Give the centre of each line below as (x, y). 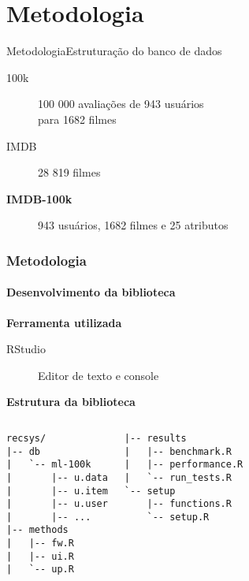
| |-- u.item (57, 491)
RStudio (26, 349)
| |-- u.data (57, 477)
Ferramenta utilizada (64, 322)
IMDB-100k (39, 198)
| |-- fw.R (40, 544)
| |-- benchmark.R (178, 451)
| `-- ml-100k (49, 465)
